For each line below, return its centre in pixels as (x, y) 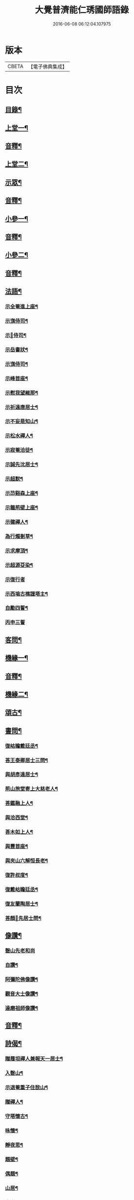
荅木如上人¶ (19, 832)
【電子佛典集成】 (48, 67)
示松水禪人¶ (19, 436)
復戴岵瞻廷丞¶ (21, 889)
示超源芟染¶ (19, 565)
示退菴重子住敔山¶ (27, 1087)
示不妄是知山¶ (21, 422)
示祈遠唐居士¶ (21, 407)
